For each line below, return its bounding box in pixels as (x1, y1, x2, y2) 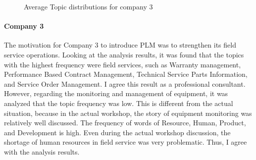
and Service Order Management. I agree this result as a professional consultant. (4, 78, 246, 89)
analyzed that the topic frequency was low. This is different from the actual (4, 98, 233, 108)
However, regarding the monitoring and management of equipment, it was (4, 88, 228, 99)
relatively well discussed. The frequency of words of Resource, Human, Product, (4, 117, 246, 128)
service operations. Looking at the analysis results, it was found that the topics (4, 49, 244, 59)
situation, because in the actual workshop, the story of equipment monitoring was (4, 107, 252, 118)
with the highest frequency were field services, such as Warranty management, (4, 59, 241, 69)
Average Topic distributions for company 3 (24, 1, 153, 11)
